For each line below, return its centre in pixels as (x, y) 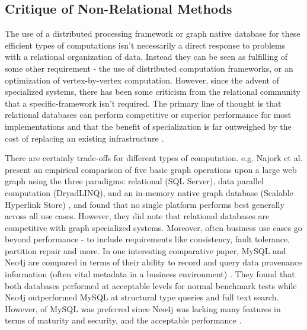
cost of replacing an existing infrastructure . (84, 138)
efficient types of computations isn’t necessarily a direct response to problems (145, 45)
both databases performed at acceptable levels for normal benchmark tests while (151, 285)
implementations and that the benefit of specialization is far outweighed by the (148, 126)
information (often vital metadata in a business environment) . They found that (150, 274)
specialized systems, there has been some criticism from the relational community (153, 92)
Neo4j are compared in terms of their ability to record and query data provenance (153, 262)
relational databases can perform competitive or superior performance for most (148, 115)
